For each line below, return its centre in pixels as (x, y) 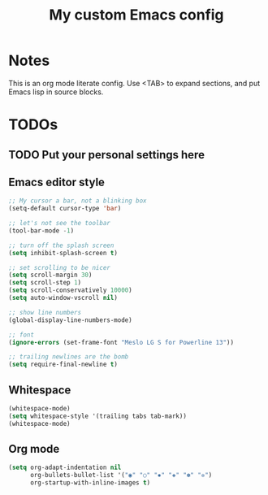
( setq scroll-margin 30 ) (50, 275)
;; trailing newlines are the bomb (69, 357)
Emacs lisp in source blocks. (56, 92)
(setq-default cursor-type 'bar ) (65, 209)
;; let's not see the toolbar (60, 224)
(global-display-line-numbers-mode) (70, 320)
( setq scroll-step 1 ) (45, 283)
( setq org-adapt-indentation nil (65, 468)
